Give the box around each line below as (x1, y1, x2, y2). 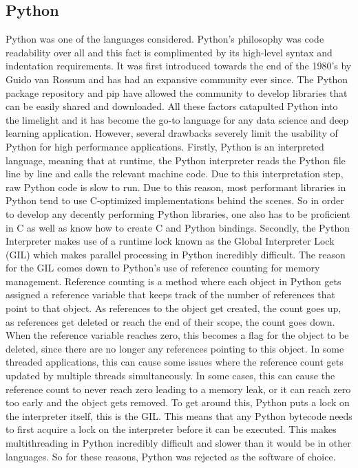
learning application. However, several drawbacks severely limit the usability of (6, 126, 338, 140)
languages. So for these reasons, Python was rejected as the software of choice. (6, 449, 336, 463)
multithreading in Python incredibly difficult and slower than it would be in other (6, 436, 351, 450)
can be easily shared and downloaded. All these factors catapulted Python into (6, 99, 338, 113)
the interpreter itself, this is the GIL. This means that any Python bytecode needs (6, 408, 352, 423)
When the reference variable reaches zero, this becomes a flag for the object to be (6, 328, 349, 342)
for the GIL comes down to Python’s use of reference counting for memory (6, 260, 320, 275)
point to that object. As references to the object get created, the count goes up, (6, 301, 341, 315)
